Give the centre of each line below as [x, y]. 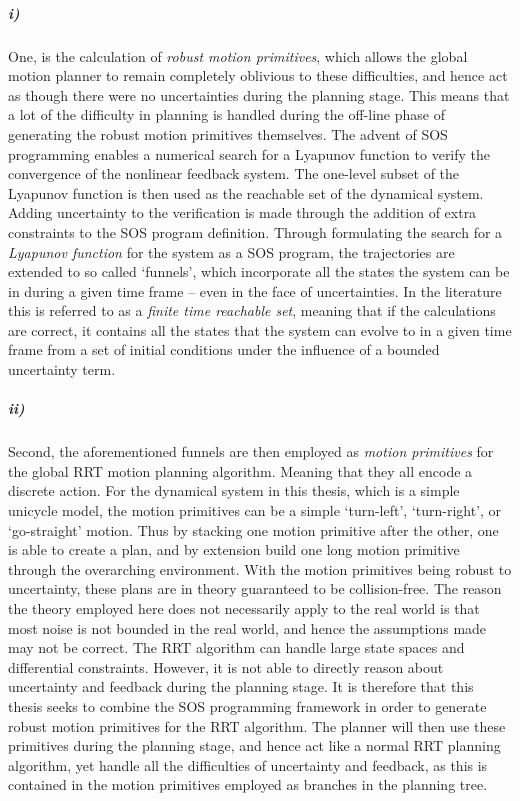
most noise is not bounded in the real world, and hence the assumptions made [247, 627]
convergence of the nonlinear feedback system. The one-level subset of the [234, 173]
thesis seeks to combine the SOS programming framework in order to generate [247, 705]
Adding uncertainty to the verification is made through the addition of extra [242, 212]
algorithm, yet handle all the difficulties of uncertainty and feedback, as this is [248, 764]
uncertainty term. [62, 369]
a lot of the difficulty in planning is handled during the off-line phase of [226, 114]
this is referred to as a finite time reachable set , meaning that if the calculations [252, 310]
